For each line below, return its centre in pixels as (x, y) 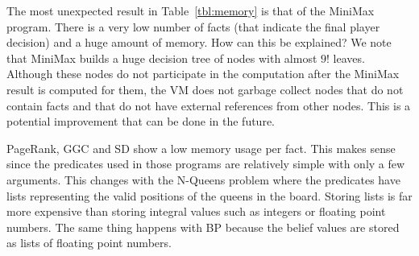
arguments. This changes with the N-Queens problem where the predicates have (203, 179)
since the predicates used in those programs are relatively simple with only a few (206, 164)
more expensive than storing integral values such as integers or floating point (196, 211)
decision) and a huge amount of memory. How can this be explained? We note (199, 42)
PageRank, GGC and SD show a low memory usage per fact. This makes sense (201, 148)
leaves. (349, 58)
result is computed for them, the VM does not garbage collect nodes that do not (205, 89)
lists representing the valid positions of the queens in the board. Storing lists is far (209, 195)
